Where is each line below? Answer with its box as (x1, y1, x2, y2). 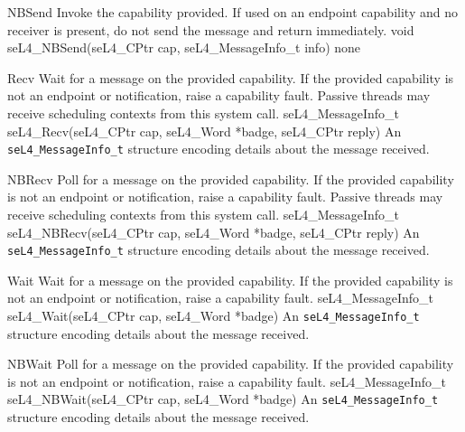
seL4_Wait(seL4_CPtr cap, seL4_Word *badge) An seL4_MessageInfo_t (7, 306, 420, 325)
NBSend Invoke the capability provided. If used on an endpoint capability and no (7, 3, 458, 21)
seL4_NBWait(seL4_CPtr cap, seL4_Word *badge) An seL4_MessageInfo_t (7, 390, 439, 409)
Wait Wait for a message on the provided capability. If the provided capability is (7, 270, 453, 289)
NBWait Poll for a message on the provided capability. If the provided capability (7, 354, 454, 373)
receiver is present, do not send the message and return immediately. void (7, 20, 414, 39)
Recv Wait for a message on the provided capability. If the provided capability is (7, 68, 454, 87)
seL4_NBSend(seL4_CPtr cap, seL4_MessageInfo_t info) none (7, 38, 361, 57)
